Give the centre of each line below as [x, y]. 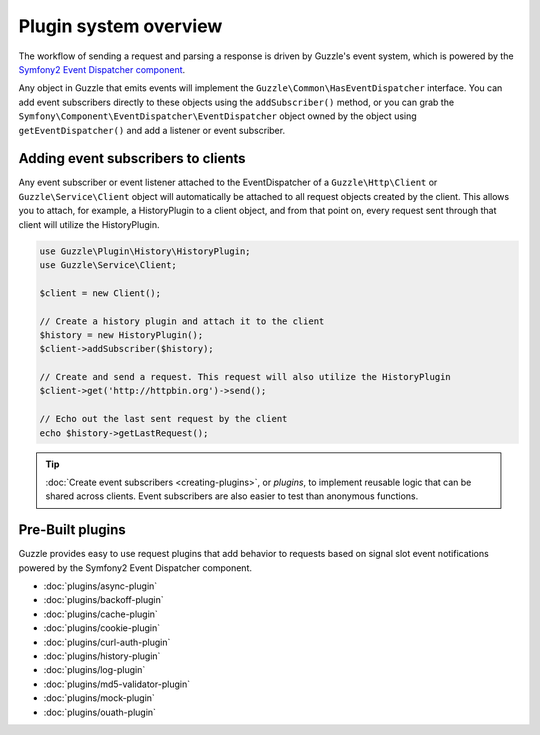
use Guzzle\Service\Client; [108, 264]
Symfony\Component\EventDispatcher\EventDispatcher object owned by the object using [217, 116]
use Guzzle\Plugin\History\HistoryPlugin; [145, 251]
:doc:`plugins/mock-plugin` [99, 698]
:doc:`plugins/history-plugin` [102, 656]
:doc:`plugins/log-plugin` [94, 670]
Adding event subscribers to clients [132, 158]
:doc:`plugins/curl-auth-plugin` [107, 642]
